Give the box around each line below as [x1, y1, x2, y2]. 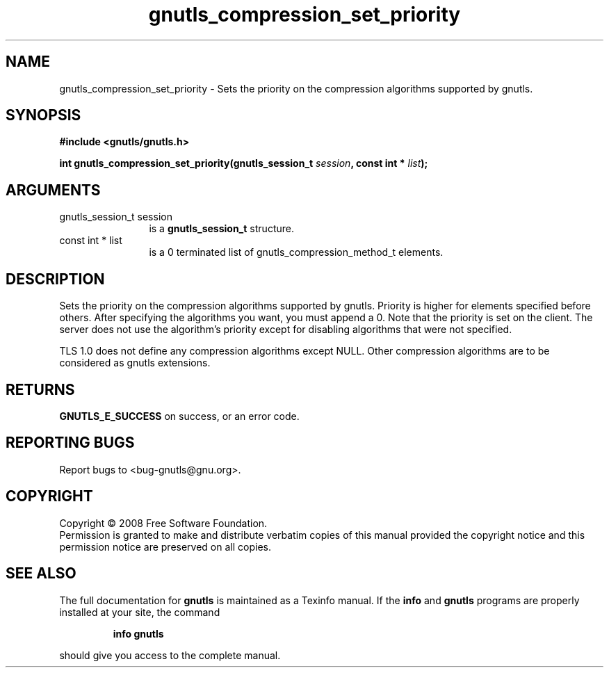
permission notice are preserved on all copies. [59, 540, 271, 553]
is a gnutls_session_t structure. [149, 222, 294, 235]
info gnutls [113, 627, 164, 640]
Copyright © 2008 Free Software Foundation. [59, 517, 268, 529]
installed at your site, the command [59, 606, 220, 618]
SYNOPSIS [6, 106, 81, 124]
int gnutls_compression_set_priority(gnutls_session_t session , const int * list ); [59, 157, 428, 170]
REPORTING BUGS [6, 434, 135, 452]
